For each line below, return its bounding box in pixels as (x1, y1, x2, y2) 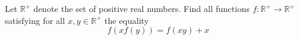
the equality (104, 14, 149, 26)
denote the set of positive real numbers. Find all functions (33, 2, 250, 14)
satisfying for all (5, 14, 65, 26)
